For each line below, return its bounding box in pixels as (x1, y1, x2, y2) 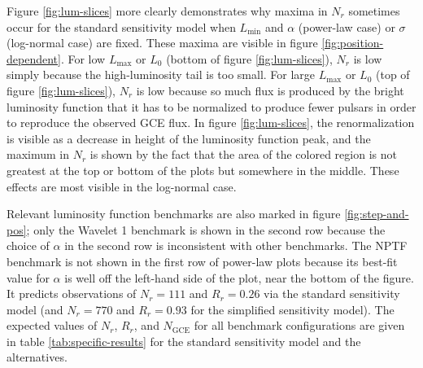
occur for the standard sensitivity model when (7, 18, 236, 35)
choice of (7, 237, 50, 254)
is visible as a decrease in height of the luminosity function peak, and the (7, 129, 371, 147)
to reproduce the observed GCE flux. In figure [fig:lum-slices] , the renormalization (7, 114, 415, 131)
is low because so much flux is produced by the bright (136, 81, 404, 99)
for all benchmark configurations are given (194, 317, 405, 334)
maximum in (7, 146, 69, 163)
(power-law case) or (298, 18, 395, 35)
